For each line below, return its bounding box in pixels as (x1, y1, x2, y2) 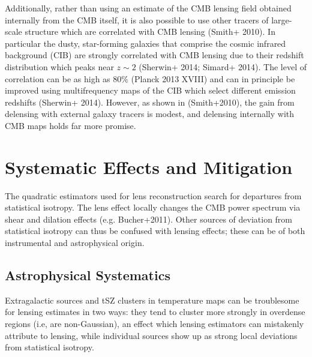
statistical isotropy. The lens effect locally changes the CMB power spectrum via (5, 201, 301, 214)
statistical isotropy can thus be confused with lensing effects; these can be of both (5, 224, 305, 237)
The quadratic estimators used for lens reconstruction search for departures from (5, 189, 302, 202)
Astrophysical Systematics (5, 266, 170, 284)
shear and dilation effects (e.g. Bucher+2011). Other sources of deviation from (5, 212, 293, 225)
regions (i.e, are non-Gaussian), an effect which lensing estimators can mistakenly (5, 317, 304, 330)
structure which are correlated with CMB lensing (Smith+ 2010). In (25, 25, 275, 38)
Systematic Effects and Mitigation (5, 154, 293, 179)
